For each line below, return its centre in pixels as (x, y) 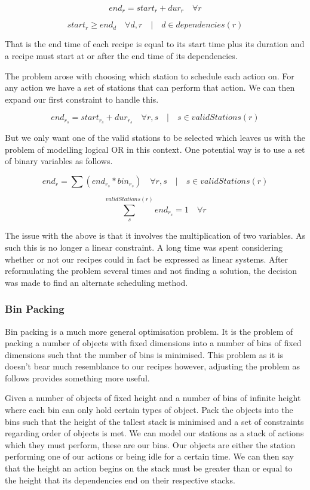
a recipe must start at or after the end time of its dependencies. (121, 56)
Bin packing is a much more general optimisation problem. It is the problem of (149, 331)
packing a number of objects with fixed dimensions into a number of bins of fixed (153, 343)
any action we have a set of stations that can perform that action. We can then (150, 87)
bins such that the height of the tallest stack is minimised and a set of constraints (154, 421)
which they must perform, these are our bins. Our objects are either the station (150, 444)
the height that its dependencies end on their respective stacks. (120, 480)
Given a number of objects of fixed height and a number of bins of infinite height (153, 398)
